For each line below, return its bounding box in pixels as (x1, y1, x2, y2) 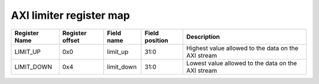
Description (186, 32, 220, 41)
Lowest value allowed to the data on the (186, 59, 297, 67)
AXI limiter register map (11, 9, 130, 22)
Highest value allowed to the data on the (186, 44, 298, 52)
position (145, 36, 168, 44)
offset (62, 36, 80, 44)
